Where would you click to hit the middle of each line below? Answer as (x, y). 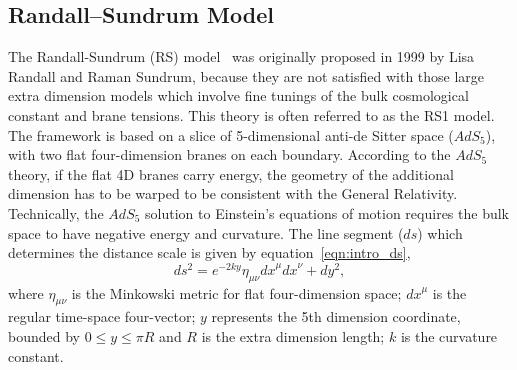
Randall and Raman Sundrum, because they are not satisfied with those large (246, 75)
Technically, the (56, 212)
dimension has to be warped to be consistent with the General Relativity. (233, 193)
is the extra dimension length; (293, 336)
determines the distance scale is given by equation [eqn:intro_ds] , (209, 252)
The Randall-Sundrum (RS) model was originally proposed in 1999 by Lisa (241, 56)
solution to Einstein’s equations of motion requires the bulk (327, 212)
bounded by (44, 336)
